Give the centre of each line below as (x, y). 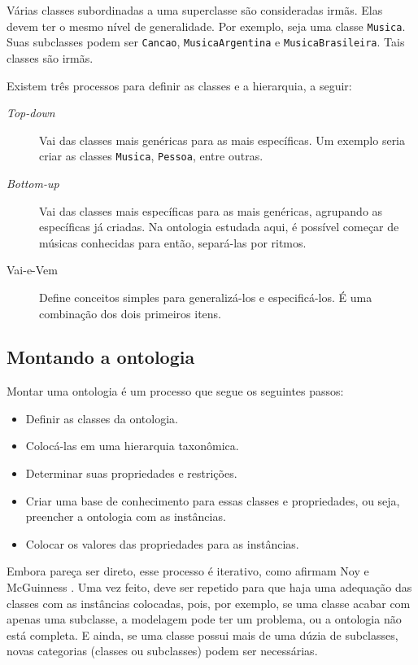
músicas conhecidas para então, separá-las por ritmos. (173, 242)
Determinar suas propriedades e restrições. (131, 473)
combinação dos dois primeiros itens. (130, 313)
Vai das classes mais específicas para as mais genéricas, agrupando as (211, 210)
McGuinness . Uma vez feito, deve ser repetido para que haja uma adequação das (209, 587)
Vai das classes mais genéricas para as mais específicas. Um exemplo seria (222, 140)
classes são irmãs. (50, 57)
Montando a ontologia (101, 357)
